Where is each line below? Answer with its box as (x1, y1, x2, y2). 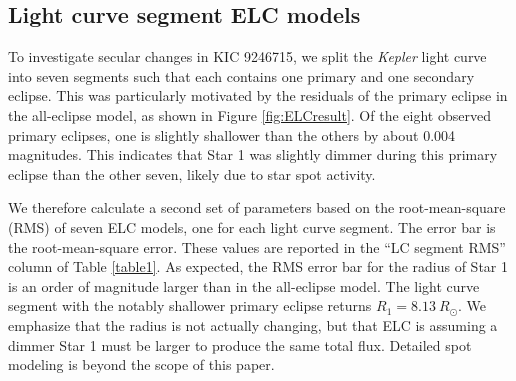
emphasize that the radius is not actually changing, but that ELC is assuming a (8, 314, 498, 335)
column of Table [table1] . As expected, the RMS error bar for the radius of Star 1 (8, 256, 508, 277)
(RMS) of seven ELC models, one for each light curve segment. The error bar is (8, 216, 496, 237)
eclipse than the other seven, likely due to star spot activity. (8, 163, 376, 184)
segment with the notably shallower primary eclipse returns (8, 295, 372, 316)
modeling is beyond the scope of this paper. (8, 354, 275, 375)
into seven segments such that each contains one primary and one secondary (8, 65, 475, 86)
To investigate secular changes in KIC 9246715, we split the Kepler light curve (8, 46, 487, 67)
